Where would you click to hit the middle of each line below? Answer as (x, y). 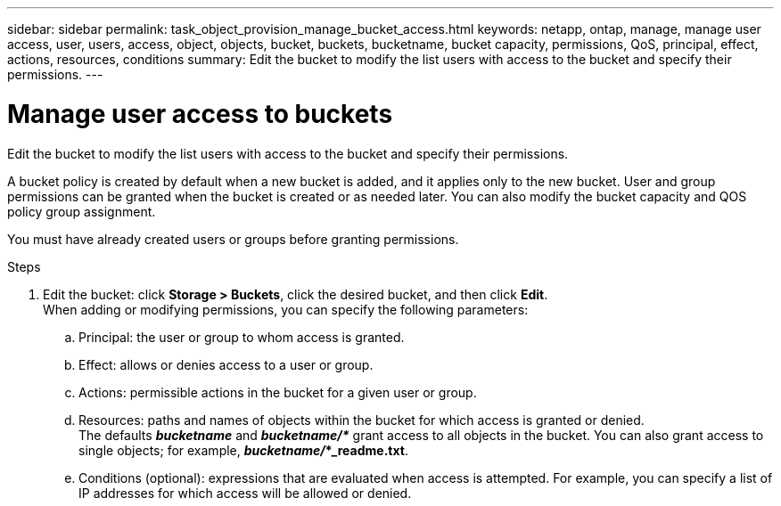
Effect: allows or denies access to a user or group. (226, 364)
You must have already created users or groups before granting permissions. (233, 239)
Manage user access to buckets (200, 114)
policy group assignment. (82, 211)
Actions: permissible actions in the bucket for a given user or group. (278, 392)
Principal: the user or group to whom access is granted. (242, 337)
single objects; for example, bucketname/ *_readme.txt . (243, 450)
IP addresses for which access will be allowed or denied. (245, 493)
